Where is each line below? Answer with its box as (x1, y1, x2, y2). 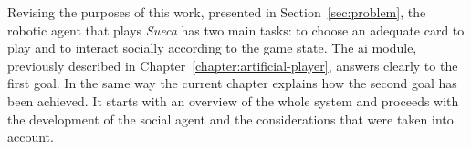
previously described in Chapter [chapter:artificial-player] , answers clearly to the (7, 55, 458, 74)
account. (7, 127, 54, 146)
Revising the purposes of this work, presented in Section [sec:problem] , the (7, 3, 426, 21)
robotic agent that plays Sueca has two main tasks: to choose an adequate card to (7, 20, 465, 39)
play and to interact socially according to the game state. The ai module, (7, 38, 417, 57)
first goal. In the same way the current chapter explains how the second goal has (7, 74, 457, 93)
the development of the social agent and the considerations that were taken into (7, 109, 454, 128)
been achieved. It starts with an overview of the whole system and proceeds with (7, 91, 459, 110)
